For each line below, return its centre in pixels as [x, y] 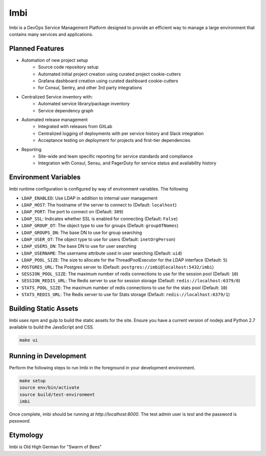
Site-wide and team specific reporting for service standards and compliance [116, 156]
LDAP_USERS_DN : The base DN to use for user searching [79, 246]
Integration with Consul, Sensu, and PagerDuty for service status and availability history [127, 163]
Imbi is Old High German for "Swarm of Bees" [55, 447]
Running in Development [48, 356]
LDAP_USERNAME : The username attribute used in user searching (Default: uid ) [102, 253]
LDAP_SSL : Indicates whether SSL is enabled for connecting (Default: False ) [100, 219]
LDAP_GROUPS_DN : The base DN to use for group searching [82, 232]
